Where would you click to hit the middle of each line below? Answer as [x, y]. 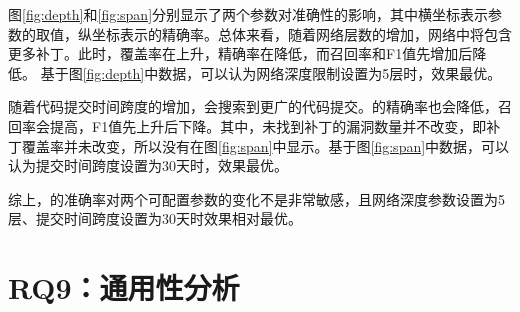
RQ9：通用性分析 [124, 287]
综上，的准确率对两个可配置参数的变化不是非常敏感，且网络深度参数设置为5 [256, 198]
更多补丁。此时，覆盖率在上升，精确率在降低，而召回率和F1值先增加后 [240, 53]
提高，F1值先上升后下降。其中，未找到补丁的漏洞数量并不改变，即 [268, 125]
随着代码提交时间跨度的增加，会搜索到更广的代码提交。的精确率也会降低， [253, 106]
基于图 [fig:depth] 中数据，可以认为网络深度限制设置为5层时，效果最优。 [271, 72]
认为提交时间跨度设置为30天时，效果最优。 [148, 165]
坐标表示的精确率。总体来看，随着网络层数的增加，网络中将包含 [301, 33]
